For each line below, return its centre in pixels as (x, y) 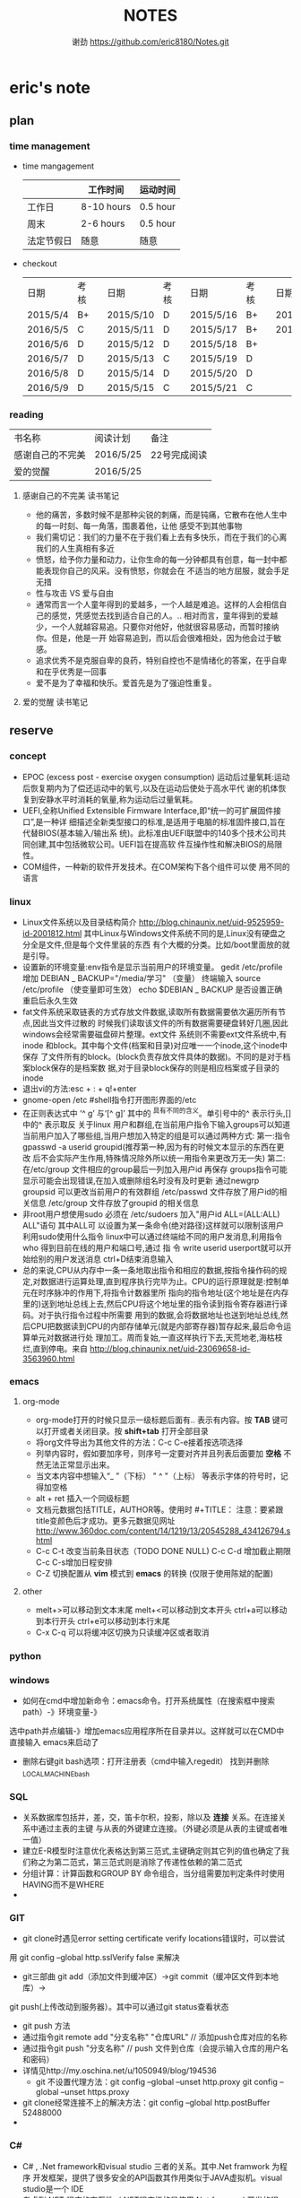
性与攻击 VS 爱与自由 (75, 593)
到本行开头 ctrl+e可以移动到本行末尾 (103, 1620)
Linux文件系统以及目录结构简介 (79, 922)
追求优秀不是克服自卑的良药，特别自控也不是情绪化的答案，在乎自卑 (161, 660)
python (26, 1655)
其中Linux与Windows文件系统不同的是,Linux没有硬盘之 (185, 933)
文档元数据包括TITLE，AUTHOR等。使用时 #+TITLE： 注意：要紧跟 (159, 1509)
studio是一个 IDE (53, 2188)
